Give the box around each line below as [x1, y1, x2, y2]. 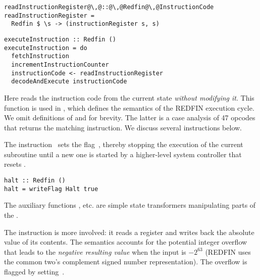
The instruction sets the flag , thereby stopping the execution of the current [4, 139, 243, 150]
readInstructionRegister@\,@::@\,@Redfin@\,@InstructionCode [4, 4, 214, 11]
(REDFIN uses [205, 246, 251, 257]
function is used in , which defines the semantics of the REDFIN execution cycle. [4, 102, 254, 113]
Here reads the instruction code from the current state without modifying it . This [4, 92, 254, 103]
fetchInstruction [11, 53, 69, 60]
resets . [4, 159, 26, 169]
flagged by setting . [4, 266, 65, 276]
